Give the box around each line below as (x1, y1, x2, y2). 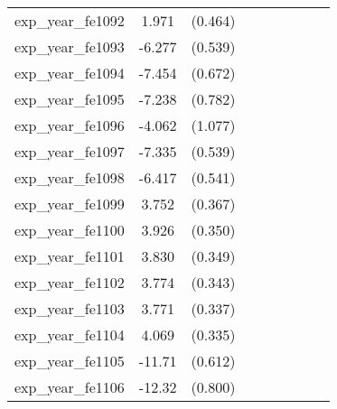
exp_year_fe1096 (14, 115, 125, 135)
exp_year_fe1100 (14, 219, 125, 240)
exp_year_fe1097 (14, 141, 125, 162)
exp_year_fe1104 (14, 324, 125, 345)
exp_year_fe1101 (14, 246, 125, 266)
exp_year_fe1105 (14, 350, 125, 371)
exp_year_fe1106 (14, 376, 125, 397)
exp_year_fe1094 (14, 62, 125, 83)
